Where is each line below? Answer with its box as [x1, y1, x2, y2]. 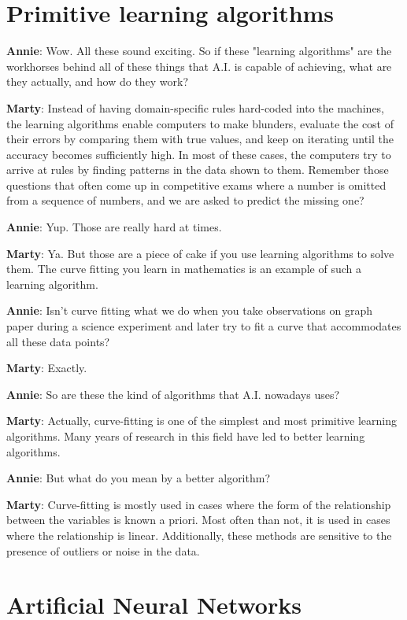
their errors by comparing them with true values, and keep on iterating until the [6, 131, 394, 147]
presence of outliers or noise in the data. [6, 542, 200, 559]
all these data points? [6, 333, 110, 349]
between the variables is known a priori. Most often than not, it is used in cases [6, 511, 390, 528]
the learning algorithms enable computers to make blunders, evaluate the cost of [6, 115, 394, 131]
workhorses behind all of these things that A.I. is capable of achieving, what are [6, 57, 392, 74]
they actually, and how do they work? [6, 73, 189, 90]
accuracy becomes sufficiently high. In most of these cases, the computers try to [6, 146, 391, 162]
